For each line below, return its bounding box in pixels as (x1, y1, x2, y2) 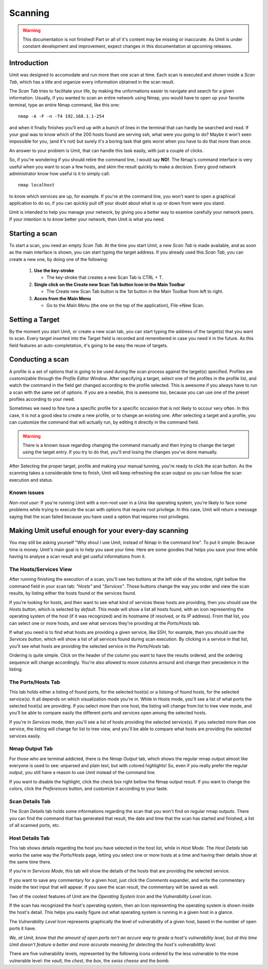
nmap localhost (18, 182, 55, 188)
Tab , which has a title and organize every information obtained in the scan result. (9, 79, 175, 85)
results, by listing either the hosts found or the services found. (9, 590, 136, 596)
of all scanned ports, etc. (9, 822, 61, 828)
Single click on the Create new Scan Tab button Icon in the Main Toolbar (34, 281, 186, 287)
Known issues (9, 489, 44, 496)
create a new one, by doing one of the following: (9, 256, 109, 262)
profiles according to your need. (9, 396, 75, 402)
